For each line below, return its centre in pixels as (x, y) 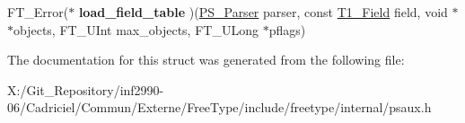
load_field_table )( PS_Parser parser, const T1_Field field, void (263, 12)
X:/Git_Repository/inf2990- (86, 89)
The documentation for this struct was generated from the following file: (206, 60)
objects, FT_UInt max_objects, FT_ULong (136, 29)
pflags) (287, 29)
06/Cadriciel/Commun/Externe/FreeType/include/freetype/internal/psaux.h (219, 107)
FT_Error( (38, 12)
